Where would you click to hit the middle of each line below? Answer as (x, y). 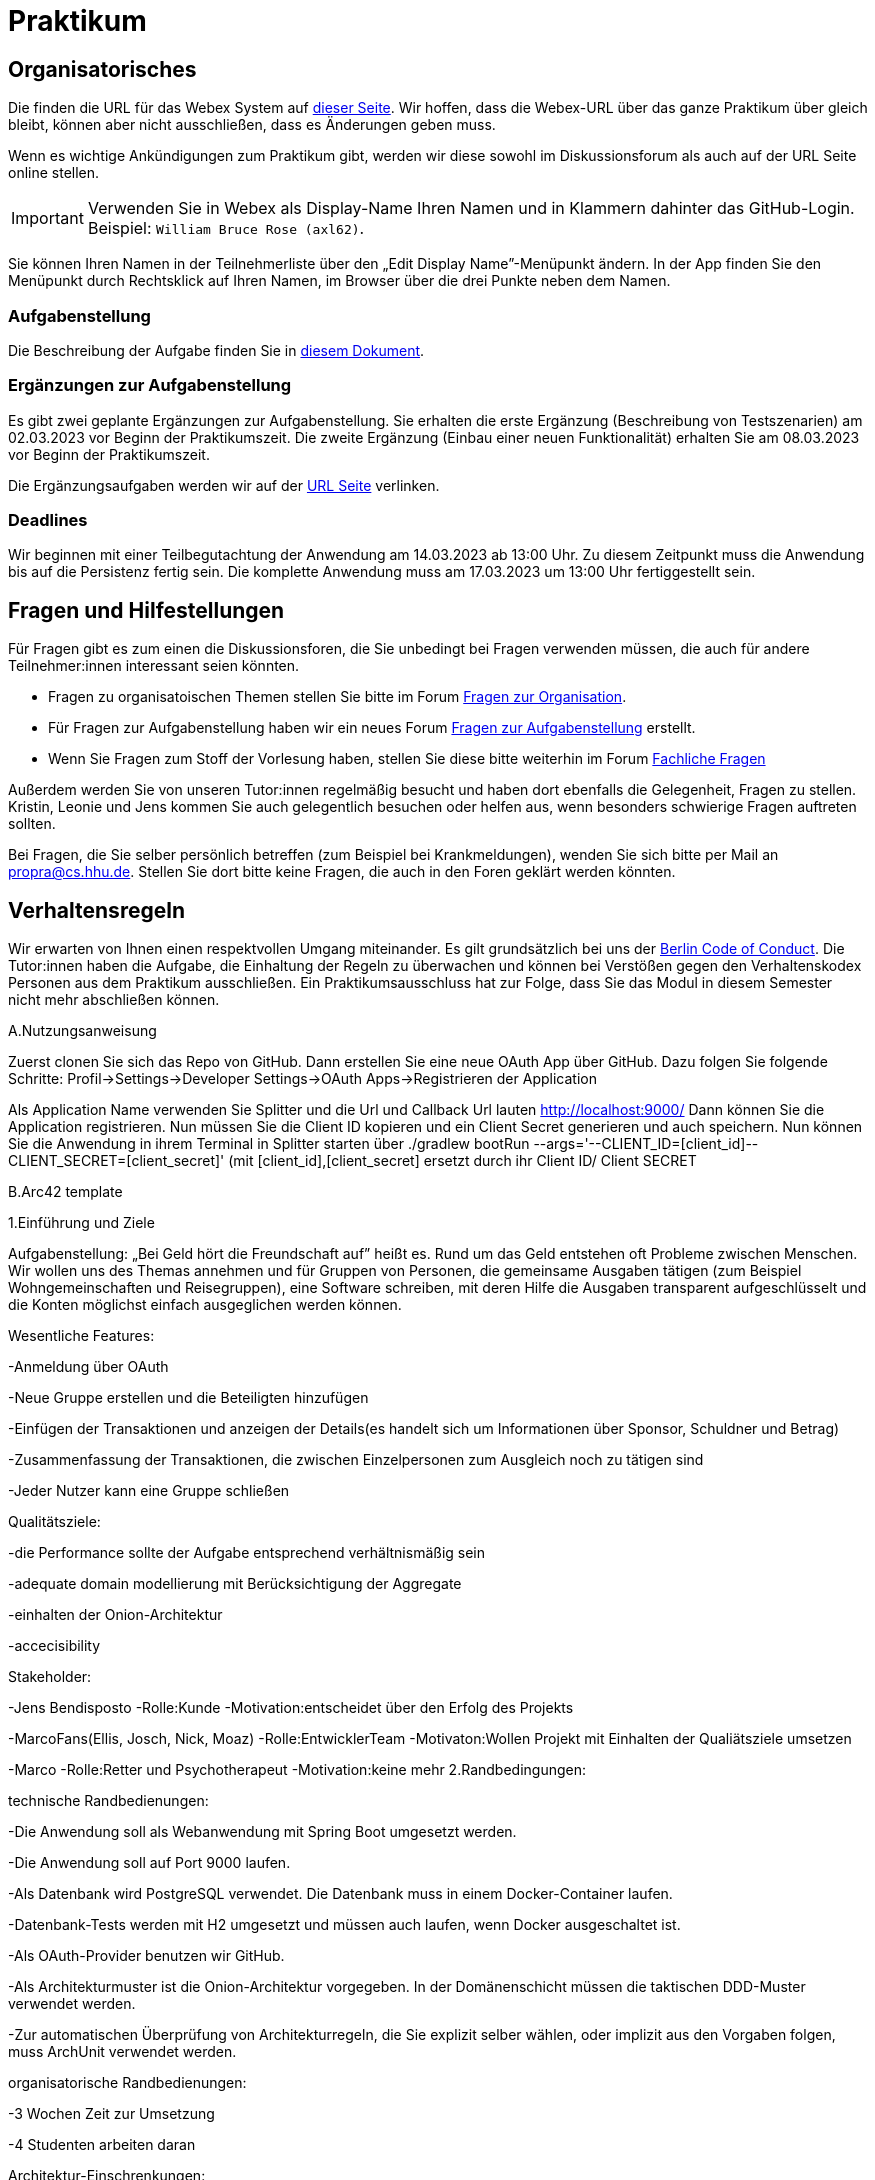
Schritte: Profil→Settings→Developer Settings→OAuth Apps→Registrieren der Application (302, 1079)
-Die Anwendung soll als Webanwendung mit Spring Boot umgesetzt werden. (262, 1832)
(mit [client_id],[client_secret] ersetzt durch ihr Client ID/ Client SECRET (462, 1161)
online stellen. (54, 173)
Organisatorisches (102, 69)
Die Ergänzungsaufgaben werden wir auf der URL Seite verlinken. (224, 485)
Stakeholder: (50, 1677)
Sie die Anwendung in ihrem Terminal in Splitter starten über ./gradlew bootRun (269, 1144)
